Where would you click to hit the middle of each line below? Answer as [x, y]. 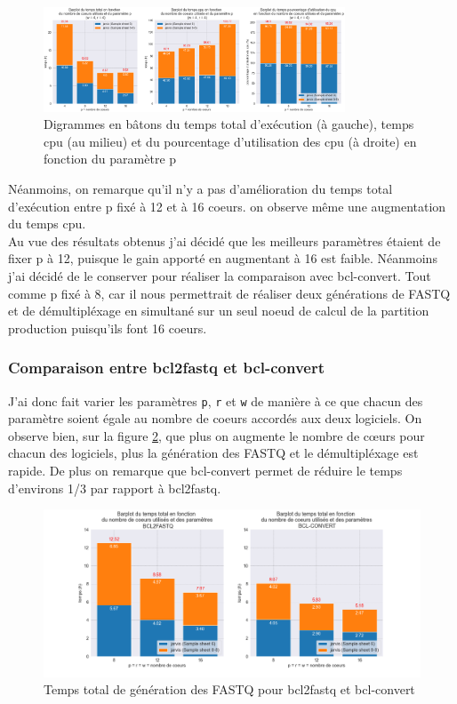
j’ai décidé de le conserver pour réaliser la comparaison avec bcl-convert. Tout [220, 275]
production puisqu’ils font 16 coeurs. [108, 328]
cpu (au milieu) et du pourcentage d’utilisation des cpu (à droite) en [230, 141]
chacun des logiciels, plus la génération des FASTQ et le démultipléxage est [213, 453]
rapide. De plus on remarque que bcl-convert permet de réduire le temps [205, 470]
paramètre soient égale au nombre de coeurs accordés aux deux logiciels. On [215, 418]
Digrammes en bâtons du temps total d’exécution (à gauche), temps [229, 124]
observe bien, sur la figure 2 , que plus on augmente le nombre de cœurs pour [216, 435]
